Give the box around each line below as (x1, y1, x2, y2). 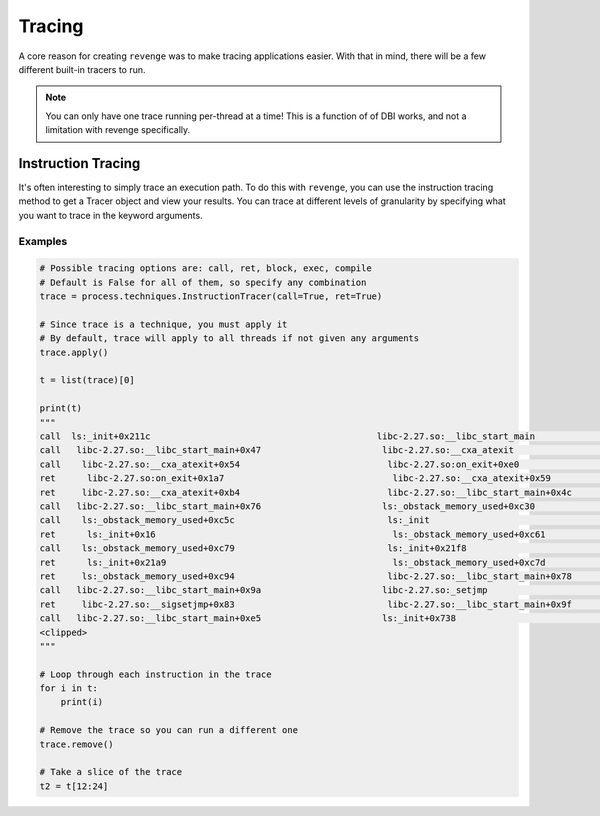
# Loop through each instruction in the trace (39, 668, 272, 680)
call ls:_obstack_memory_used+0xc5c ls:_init (39, 515, 430, 526)
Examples (18, 234, 68, 248)
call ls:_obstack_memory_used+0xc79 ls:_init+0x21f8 (39, 543, 467, 554)
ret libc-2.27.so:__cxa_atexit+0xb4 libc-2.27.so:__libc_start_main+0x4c (39, 486, 572, 498)
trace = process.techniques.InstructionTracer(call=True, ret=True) (39, 291, 383, 302)
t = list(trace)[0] (39, 375, 135, 386)
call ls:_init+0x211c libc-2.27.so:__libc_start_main (39, 431, 535, 442)
